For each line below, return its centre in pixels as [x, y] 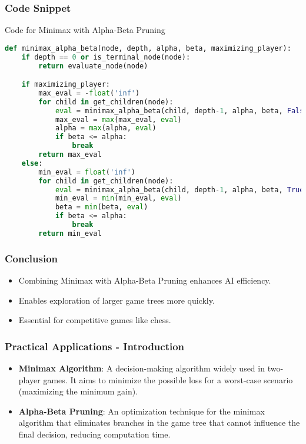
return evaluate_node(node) [93, 66]
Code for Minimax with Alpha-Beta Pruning [85, 30]
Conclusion [31, 258]
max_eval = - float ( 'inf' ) [89, 93]
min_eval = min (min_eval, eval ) [118, 198]
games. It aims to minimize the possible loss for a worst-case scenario [168, 379]
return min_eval [70, 233]
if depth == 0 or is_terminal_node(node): [106, 57]
